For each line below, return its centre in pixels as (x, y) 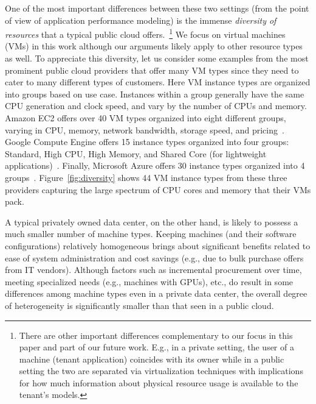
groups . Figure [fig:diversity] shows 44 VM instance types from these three (146, 177)
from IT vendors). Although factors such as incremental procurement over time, (153, 270)
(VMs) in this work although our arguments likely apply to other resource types (154, 46)
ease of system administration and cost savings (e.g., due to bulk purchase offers (154, 257)
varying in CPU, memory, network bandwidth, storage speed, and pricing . (145, 129)
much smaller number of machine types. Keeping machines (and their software (151, 234)
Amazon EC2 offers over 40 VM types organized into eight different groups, (146, 118)
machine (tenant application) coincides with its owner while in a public (152, 359)
